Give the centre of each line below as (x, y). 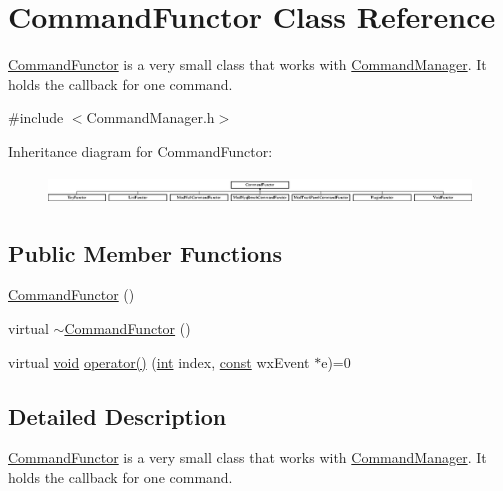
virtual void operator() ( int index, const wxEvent (159, 361)
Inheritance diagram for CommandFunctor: (140, 150)
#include (36, 117)
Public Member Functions (145, 252)
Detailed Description (117, 415)
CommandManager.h (150, 117)
